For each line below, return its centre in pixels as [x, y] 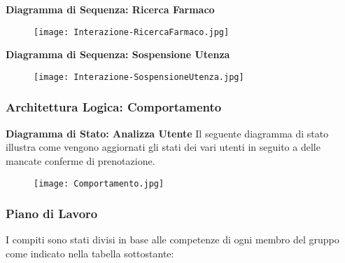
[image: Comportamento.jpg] [99, 183]
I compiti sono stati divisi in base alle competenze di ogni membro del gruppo [172, 240]
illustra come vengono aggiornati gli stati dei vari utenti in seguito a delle [163, 147]
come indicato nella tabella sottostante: [90, 253]
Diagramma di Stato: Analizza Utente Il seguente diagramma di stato [167, 133]
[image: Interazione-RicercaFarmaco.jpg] [132, 32]
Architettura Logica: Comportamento [114, 107]
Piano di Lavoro [52, 214]
